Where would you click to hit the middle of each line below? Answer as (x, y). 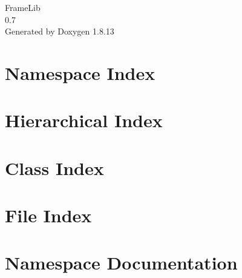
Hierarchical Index (84, 120)
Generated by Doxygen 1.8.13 (60, 31)
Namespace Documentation (121, 263)
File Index (48, 215)
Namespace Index (80, 72)
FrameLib (23, 7)
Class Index (54, 167)
